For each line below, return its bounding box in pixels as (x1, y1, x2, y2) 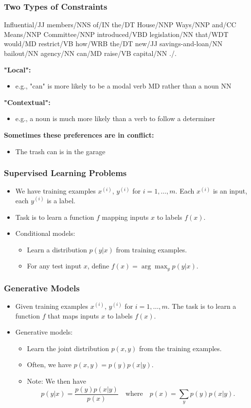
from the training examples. (139, 343, 222, 353)
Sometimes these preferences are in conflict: (4, 129, 154, 140)
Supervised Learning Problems (4, 167, 127, 179)
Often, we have (27, 359, 72, 370)
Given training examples (15, 301, 88, 311)
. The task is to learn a (167, 301, 236, 311)
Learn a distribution (27, 244, 87, 254)
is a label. (47, 195, 75, 205)
